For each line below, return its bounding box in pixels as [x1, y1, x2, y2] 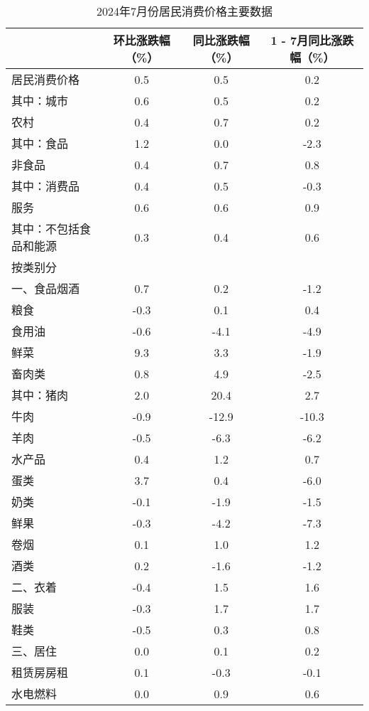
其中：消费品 [11, 178, 80, 194]
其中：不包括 [11, 220, 80, 237]
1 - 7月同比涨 [270, 32, 343, 48]
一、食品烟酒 [11, 280, 80, 296]
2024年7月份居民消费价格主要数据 [96, 3, 272, 19]
